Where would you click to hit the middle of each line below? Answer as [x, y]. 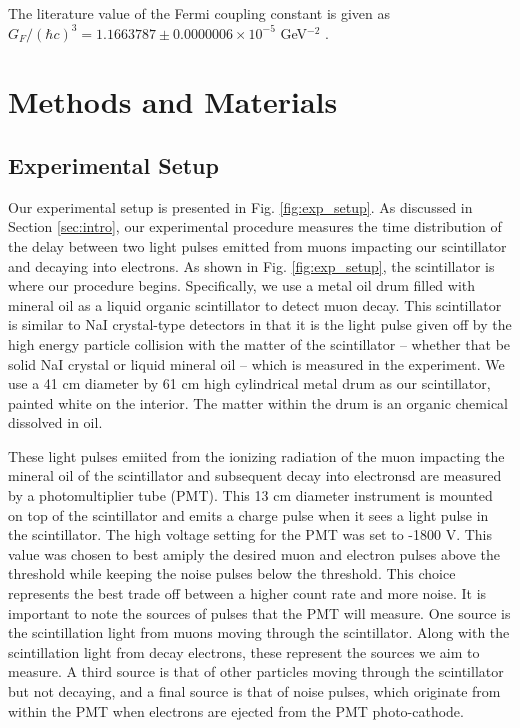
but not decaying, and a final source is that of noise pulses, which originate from [254, 691]
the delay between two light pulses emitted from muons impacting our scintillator [257, 245]
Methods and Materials [173, 101]
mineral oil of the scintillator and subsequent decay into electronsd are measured [255, 475]
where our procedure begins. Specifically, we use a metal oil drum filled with [242, 285]
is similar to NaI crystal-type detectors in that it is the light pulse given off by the [260, 324]
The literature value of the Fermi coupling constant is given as [199, 13]
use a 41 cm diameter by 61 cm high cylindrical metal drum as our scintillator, [249, 383]
